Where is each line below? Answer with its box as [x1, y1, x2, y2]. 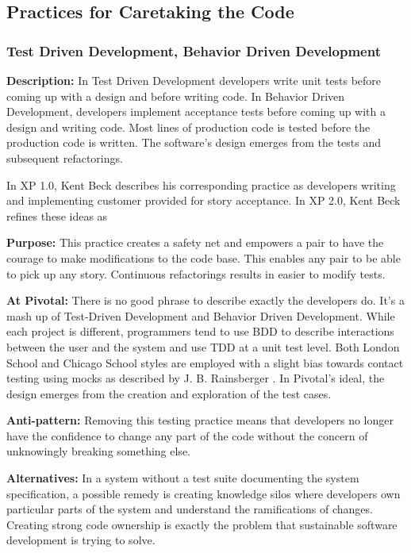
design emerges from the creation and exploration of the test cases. [6, 385, 332, 401]
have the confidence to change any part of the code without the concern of [6, 427, 368, 444]
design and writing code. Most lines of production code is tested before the [6, 118, 371, 135]
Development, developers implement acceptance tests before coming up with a [6, 103, 386, 120]
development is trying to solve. [6, 532, 156, 548]
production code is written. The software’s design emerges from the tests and [6, 134, 382, 151]
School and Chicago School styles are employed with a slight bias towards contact [6, 354, 404, 371]
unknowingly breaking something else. [6, 443, 190, 459]
